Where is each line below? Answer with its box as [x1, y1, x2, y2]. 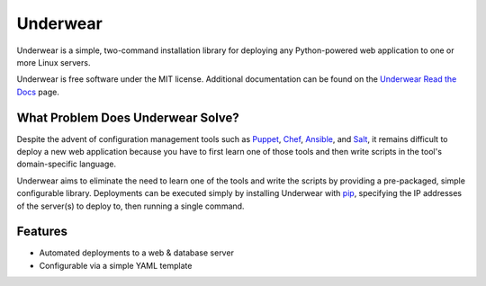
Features [16, 224, 67, 239]
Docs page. [16, 86, 60, 97]
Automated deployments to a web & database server [39, 247, 234, 258]
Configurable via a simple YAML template [39, 260, 193, 271]
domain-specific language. [16, 158, 117, 170]
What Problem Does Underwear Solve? [16, 110, 240, 125]
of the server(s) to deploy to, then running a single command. [16, 201, 245, 211]
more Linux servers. [16, 57, 91, 67]
